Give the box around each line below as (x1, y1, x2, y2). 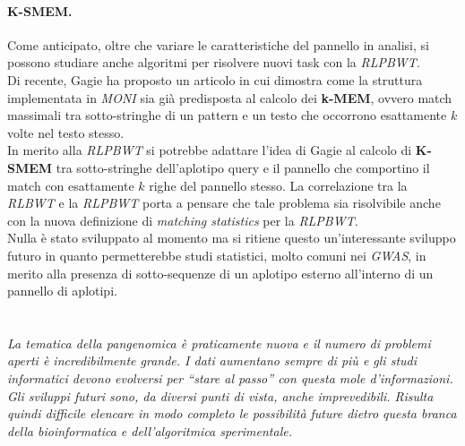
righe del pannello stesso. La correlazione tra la (149, 176, 408, 194)
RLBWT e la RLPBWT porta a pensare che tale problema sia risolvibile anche (7, 193, 441, 212)
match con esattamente (7, 176, 134, 194)
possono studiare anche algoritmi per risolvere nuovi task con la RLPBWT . (7, 53, 420, 72)
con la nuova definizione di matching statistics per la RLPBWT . (7, 210, 358, 229)
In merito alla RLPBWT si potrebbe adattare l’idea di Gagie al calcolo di (7, 141, 412, 159)
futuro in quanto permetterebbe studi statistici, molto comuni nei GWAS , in (7, 245, 426, 264)
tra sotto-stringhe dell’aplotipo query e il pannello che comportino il (56, 158, 430, 176)
